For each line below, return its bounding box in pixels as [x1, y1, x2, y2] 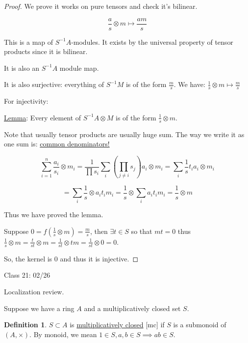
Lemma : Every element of [4, 112, 81, 122]
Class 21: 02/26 [4, 270, 50, 280]
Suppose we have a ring [4, 303, 74, 313]
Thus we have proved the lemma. [4, 209, 103, 220]
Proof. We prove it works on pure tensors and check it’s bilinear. [4, 1, 198, 11]
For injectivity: [4, 96, 49, 106]
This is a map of [4, 36, 53, 47]
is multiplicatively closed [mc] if [70, 319, 165, 330]
